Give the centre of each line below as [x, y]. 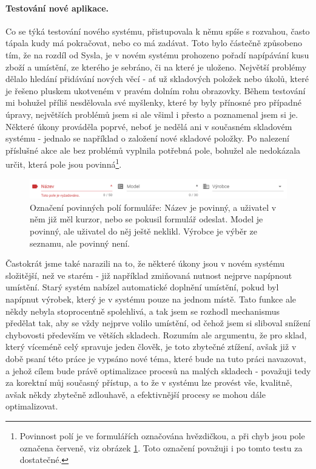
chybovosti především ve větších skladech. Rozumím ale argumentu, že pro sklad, [156, 334]
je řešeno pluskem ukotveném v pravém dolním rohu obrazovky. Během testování [156, 90]
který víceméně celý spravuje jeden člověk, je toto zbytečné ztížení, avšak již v [151, 347]
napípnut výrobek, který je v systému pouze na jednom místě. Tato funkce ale [151, 299]
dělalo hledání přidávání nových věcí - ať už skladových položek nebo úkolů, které [157, 79]
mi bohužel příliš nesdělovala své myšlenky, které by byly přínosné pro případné [153, 102]
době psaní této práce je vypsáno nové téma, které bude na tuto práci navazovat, [156, 358]
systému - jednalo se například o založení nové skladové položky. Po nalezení [147, 138]
